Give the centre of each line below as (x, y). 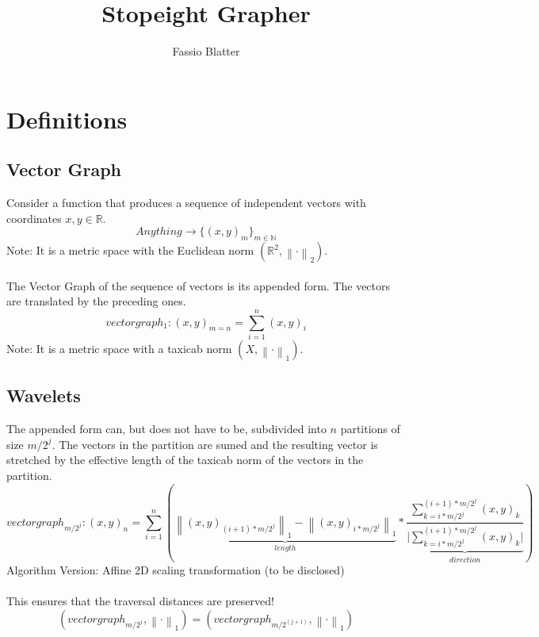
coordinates (34, 218)
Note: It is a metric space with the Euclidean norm (130, 250)
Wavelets (44, 395)
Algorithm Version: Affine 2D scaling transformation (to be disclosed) (176, 570)
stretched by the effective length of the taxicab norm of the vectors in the (185, 460)
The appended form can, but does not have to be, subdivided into (166, 429)
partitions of (370, 429)
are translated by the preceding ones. (96, 301)
